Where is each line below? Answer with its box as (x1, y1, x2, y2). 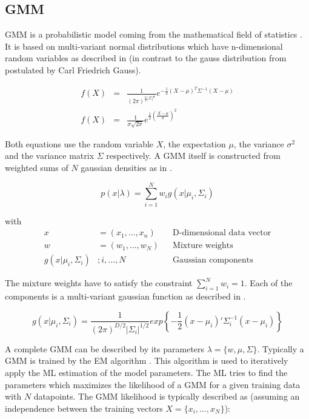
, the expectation (163, 137, 226, 150)
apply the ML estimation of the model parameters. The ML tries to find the (5, 366, 288, 378)
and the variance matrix (5, 149, 95, 162)
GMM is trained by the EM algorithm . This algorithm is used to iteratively (5, 354, 288, 367)
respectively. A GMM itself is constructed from (106, 149, 281, 162)
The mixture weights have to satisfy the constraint (5, 277, 193, 289)
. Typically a (257, 342, 304, 355)
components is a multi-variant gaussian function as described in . (5, 290, 246, 303)
